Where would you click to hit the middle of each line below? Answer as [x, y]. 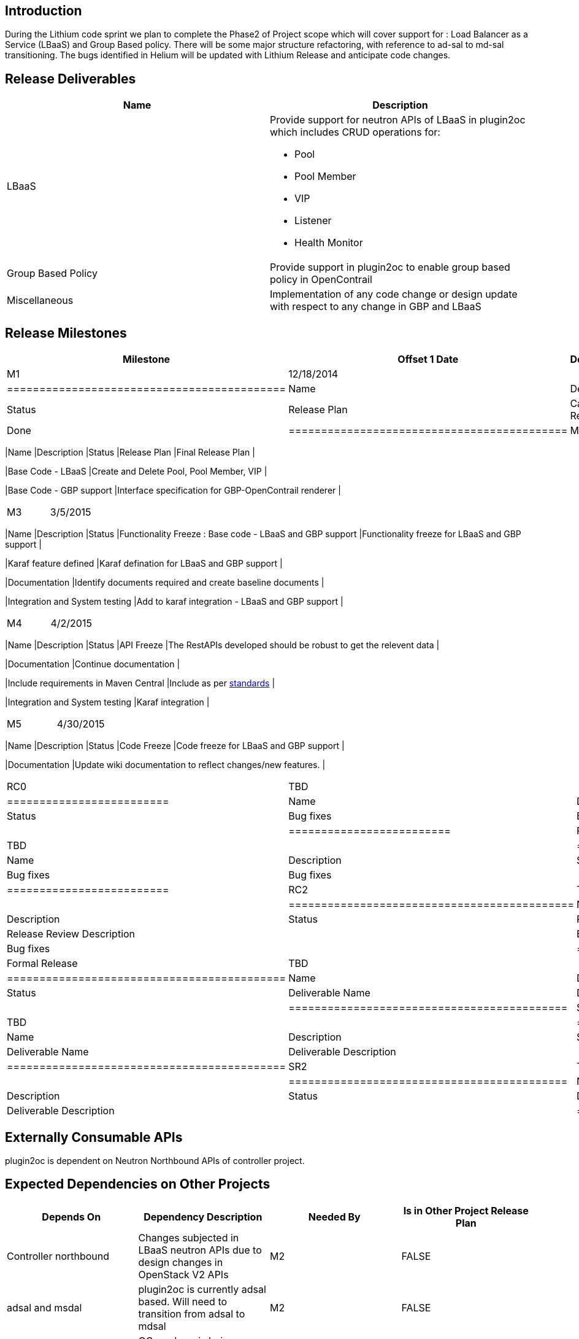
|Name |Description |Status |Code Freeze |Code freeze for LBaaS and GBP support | [175, 746]
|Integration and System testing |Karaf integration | [107, 702]
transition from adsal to [192, 1314]
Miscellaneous [40, 301]
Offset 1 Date [428, 359]
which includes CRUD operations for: [355, 132]
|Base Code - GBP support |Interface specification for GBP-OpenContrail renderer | [173, 491]
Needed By [334, 1217]
